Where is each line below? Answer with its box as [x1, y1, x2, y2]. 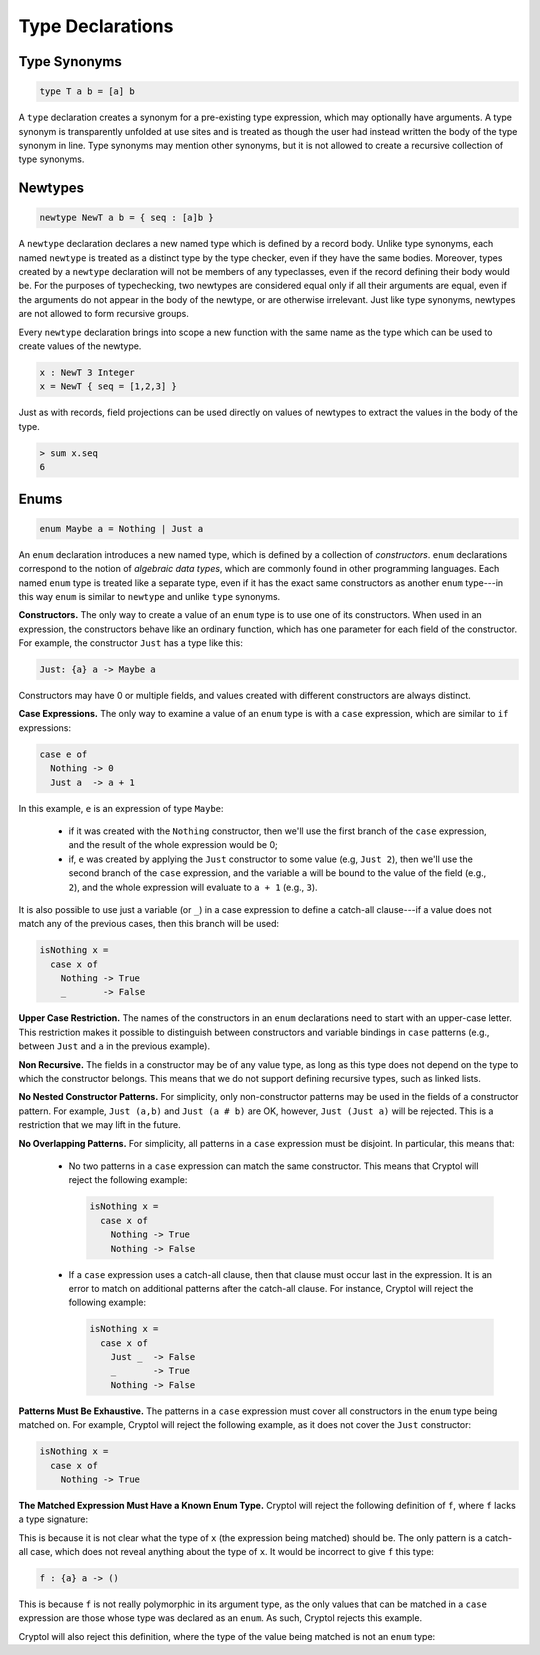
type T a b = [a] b [39, 86, 135, 97]
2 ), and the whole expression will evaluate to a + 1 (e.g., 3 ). [68, 881, 319, 893]
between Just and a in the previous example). [18, 1040, 210, 1052]
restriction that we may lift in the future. [18, 1119, 181, 1131]
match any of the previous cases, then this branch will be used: [18, 918, 280, 930]
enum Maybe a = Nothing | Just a [39, 523, 204, 534]
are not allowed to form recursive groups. [18, 308, 189, 320]
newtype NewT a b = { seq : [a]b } [39, 212, 214, 224]
